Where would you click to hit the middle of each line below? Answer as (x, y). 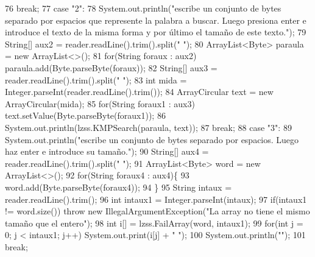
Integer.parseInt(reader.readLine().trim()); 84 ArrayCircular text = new (139, 92)
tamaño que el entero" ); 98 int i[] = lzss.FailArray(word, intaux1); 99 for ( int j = (154, 223)
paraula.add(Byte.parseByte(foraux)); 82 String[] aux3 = (111, 67)
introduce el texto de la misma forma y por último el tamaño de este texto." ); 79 (156, 32)
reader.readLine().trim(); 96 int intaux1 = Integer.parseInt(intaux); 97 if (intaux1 (156, 199)
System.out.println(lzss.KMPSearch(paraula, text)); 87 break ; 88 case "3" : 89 (148, 127)
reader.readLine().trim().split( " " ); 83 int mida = (96, 79)
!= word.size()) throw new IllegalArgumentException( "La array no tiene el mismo (157, 211)
